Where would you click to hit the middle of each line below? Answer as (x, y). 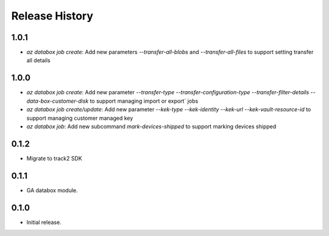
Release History (52, 16)
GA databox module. (52, 190)
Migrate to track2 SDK (54, 158)
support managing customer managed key (80, 118)
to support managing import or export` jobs (144, 101)
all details (38, 60)
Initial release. (44, 222)
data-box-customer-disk (58, 101)
